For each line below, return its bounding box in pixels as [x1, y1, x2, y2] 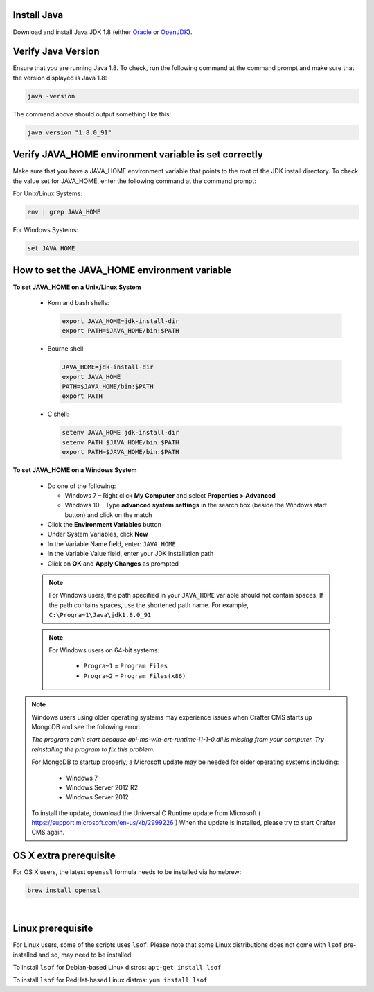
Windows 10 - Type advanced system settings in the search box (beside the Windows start [64, 501, 328, 510]
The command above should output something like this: [12, 110, 172, 118]
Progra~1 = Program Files [83, 662, 168, 670]
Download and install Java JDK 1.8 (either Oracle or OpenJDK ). [12, 28, 193, 36]
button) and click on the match [64, 510, 152, 519]
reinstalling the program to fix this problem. [31, 745, 155, 754]
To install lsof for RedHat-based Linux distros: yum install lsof [12, 976, 208, 984]
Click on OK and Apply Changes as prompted [47, 559, 179, 568]
